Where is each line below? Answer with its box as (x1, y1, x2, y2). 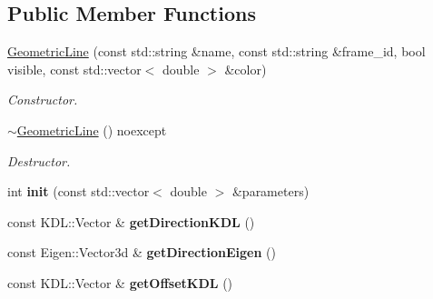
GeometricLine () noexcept (16, 120, 167, 139)
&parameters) (231, 182, 310, 201)
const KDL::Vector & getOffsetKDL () (7, 273, 233, 292)
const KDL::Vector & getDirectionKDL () (7, 212, 255, 231)
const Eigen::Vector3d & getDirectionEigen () (7, 243, 276, 262)
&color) (224, 59, 267, 78)
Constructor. (7, 90, 78, 109)
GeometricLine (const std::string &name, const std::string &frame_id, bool (7, 42, 426, 61)
